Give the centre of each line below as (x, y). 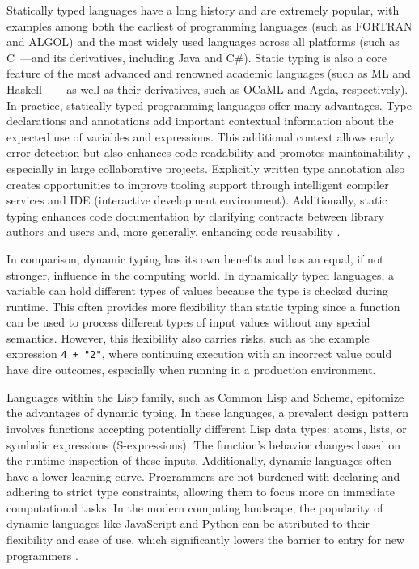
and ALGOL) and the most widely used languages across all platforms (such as (203, 42)
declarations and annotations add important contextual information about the (200, 121)
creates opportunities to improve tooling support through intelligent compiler (198, 184)
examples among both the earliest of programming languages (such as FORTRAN (209, 25)
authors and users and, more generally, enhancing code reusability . (174, 232)
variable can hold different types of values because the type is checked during (197, 291)
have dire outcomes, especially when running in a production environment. (191, 370)
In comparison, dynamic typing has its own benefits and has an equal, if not (195, 258)
